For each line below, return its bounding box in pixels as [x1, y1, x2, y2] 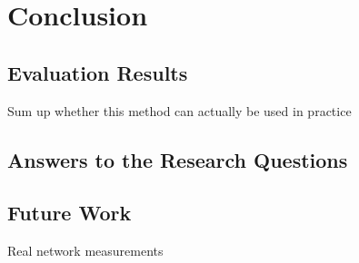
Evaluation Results [7, 58, 188, 86]
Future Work [7, 199, 132, 227]
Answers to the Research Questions [7, 145, 348, 173]
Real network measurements [7, 241, 164, 260]
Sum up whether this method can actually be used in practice [7, 101, 352, 120]
